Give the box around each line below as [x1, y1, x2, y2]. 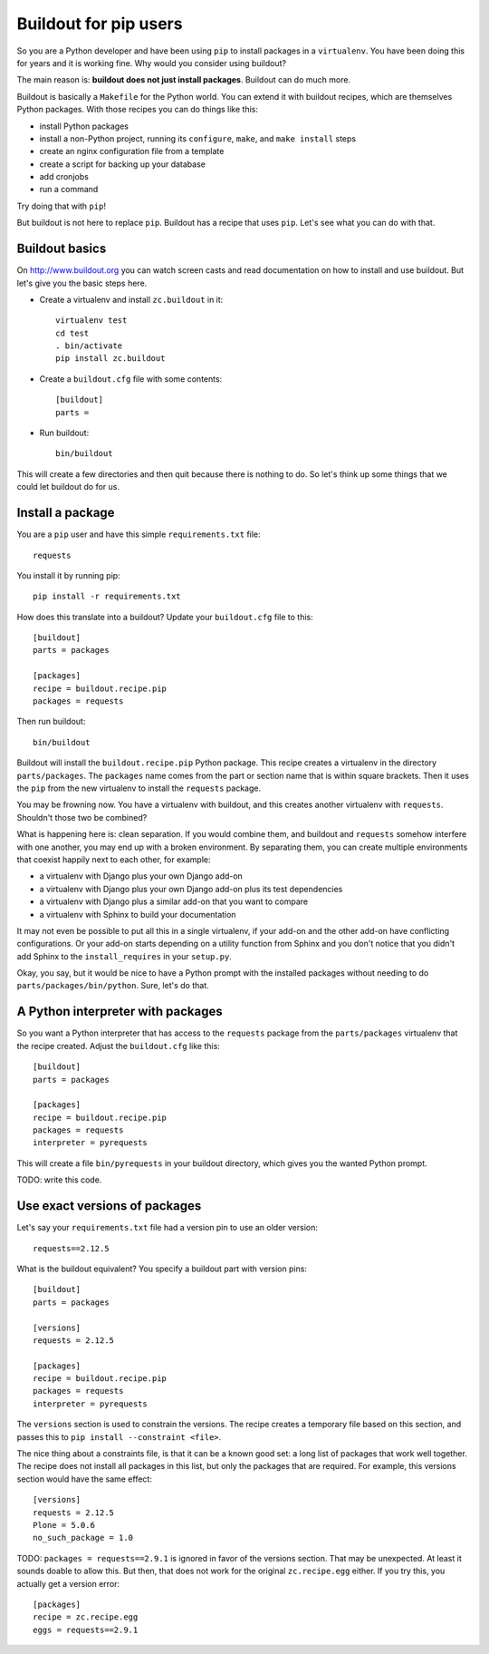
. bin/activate [55, 341, 123, 351]
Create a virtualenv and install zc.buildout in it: [39, 294, 224, 305]
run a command [39, 184, 99, 195]
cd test [55, 327, 90, 338]
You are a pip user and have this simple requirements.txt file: [16, 529, 262, 540]
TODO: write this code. [16, 1174, 102, 1185]
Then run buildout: [16, 716, 86, 727]
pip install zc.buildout [55, 354, 166, 364]
